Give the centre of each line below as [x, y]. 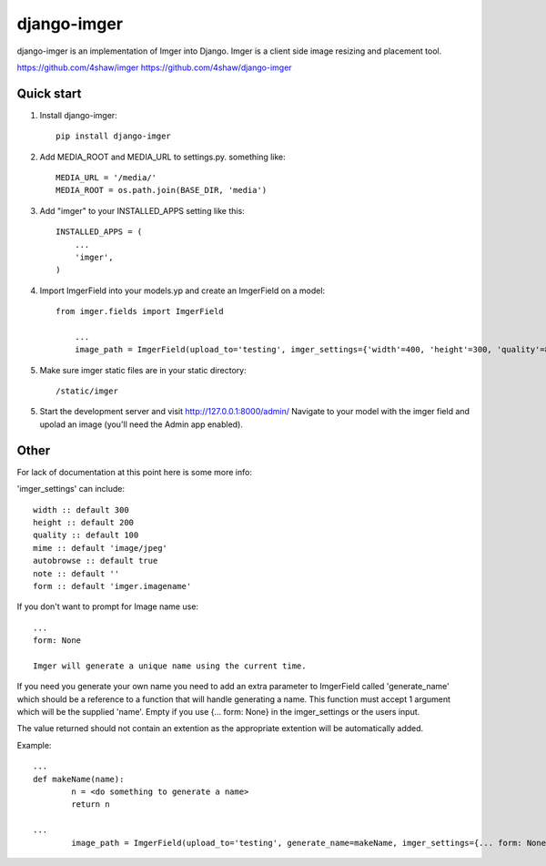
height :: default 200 [84, 522]
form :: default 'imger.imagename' [112, 586]
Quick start [49, 93]
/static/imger [87, 391]
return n [91, 805]
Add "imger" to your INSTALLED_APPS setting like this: [142, 210]
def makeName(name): [79, 779]
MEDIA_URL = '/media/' [106, 178]
